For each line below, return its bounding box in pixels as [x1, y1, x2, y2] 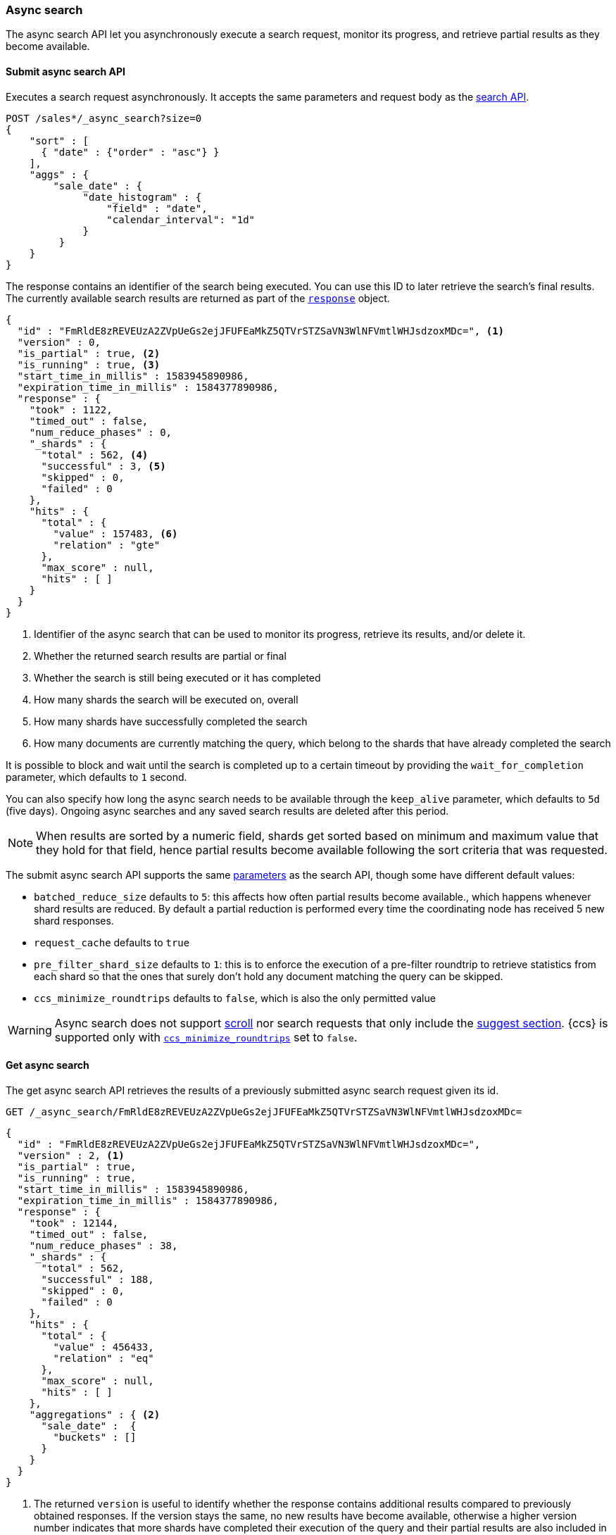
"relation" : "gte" [53, 539, 161, 551]
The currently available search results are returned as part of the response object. [6, 292, 390, 304]
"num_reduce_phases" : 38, [29, 1239, 178, 1251]
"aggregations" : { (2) [29, 1408, 161, 1420]
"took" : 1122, [29, 403, 113, 415]
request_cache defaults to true [34, 936, 190, 948]
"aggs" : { [29, 168, 89, 180]
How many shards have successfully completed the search [34, 715, 308, 727]
